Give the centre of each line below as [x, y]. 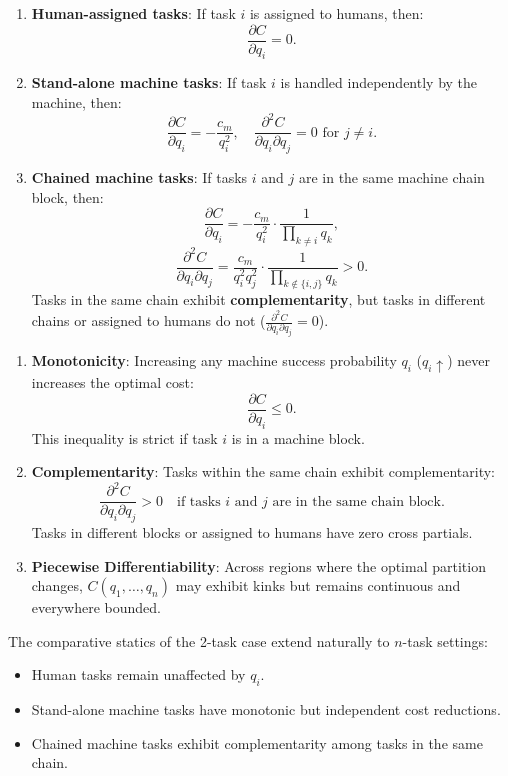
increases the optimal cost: [112, 382]
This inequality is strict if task [124, 437]
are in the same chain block [356, 501]
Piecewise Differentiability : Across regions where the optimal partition [258, 565]
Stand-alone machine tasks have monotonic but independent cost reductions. [266, 709]
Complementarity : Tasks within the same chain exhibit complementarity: [263, 471]
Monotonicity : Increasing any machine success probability [214, 360]
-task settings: [445, 640]
